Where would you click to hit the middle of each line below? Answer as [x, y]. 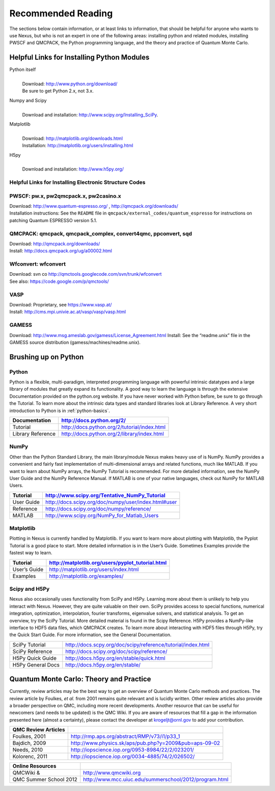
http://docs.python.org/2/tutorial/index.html [113, 427]
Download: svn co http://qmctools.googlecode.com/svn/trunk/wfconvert [86, 274]
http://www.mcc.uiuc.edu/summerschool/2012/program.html [156, 780]
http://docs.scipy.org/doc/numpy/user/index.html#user [111, 502]
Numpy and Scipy [28, 100]
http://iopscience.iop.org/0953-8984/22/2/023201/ [132, 750]
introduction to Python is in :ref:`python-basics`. [60, 411]
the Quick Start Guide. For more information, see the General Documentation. [90, 635]
